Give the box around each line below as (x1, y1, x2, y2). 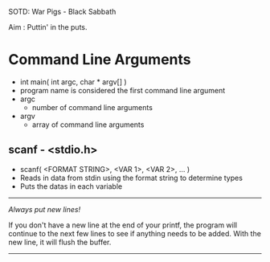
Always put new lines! (8, 204, 81, 214)
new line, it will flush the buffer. (8, 237, 112, 247)
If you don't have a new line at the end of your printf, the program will (8, 220, 238, 230)
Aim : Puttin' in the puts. (8, 23, 88, 31)
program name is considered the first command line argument (19, 85, 226, 95)
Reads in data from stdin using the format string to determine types (19, 173, 243, 182)
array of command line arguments (31, 120, 145, 129)
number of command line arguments (31, 102, 153, 112)
